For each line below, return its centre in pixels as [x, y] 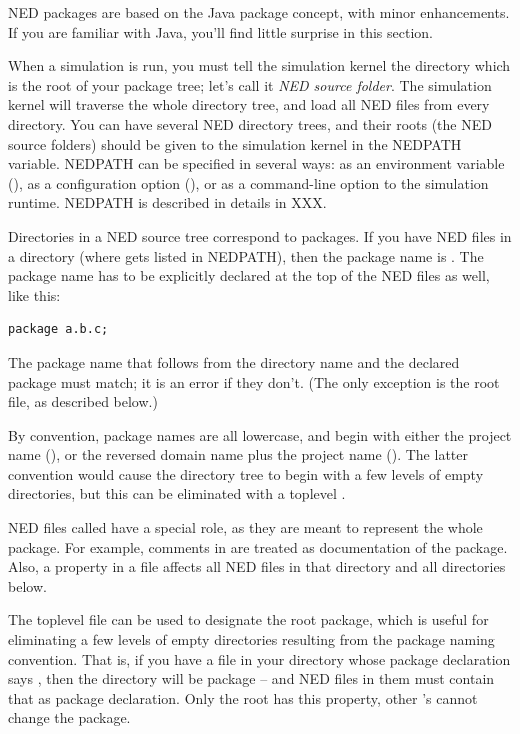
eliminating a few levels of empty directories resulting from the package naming [251, 639]
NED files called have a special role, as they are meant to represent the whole [245, 527]
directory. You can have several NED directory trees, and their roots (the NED [250, 123]
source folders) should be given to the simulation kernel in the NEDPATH [235, 143]
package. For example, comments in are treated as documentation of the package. [258, 546]
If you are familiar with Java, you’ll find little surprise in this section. [220, 31]
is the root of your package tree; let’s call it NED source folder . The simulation [250, 84]
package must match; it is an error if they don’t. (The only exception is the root [254, 381]
